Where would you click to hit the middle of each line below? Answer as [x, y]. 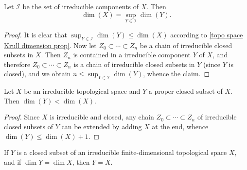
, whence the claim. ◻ [176, 74]
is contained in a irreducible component [132, 55]
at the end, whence [180, 126]
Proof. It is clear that [35, 34]
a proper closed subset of [185, 91]
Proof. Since [22, 117]
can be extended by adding [102, 126]
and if [13, 161]
